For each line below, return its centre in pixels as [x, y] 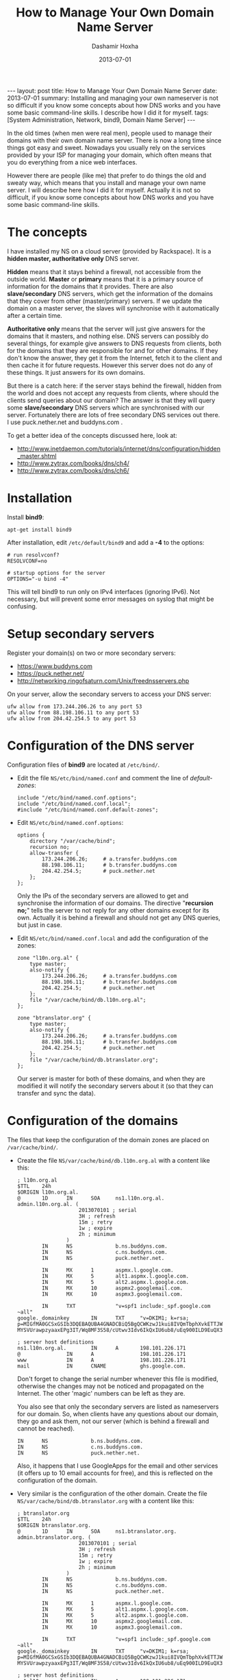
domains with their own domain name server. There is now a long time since [114, 140]
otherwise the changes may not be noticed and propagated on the [110, 1386]
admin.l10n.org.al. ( [48, 1204]
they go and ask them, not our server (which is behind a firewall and [113, 1421]
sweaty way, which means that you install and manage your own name [107, 182]
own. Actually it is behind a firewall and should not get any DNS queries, [118, 917]
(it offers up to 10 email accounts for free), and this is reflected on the [115, 1473]
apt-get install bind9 [39, 530]
